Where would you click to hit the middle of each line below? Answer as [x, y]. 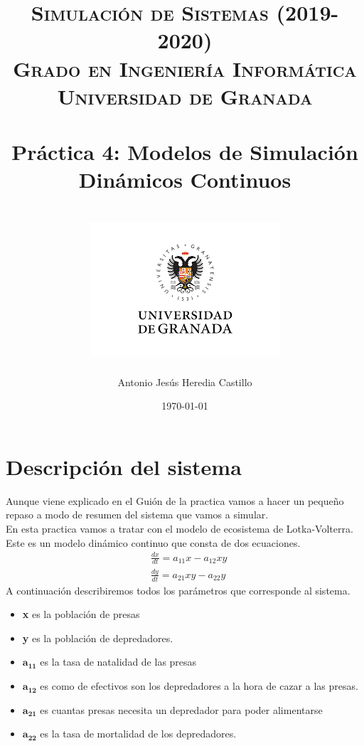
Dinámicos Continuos [185, 180]
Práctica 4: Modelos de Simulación [185, 152]
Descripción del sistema [124, 466]
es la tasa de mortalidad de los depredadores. [138, 734]
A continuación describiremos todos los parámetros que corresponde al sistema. [178, 590]
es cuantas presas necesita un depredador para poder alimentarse [181, 709]
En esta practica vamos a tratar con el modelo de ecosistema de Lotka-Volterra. [180, 528]
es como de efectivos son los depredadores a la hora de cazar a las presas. [199, 686]
